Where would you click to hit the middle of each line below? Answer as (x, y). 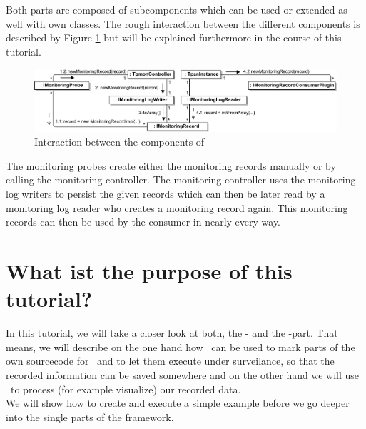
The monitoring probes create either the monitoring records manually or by (171, 165)
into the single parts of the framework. (90, 417)
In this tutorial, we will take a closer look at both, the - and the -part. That (172, 333)
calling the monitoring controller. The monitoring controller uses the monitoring (181, 180)
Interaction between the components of (120, 142)
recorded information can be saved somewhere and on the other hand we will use (183, 374)
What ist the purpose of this (149, 271)
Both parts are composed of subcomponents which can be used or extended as (177, 9)
